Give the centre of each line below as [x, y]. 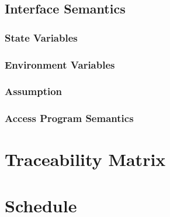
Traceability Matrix [85, 159]
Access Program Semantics [69, 118]
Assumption [34, 91]
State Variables [41, 37]
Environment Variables [60, 64]
